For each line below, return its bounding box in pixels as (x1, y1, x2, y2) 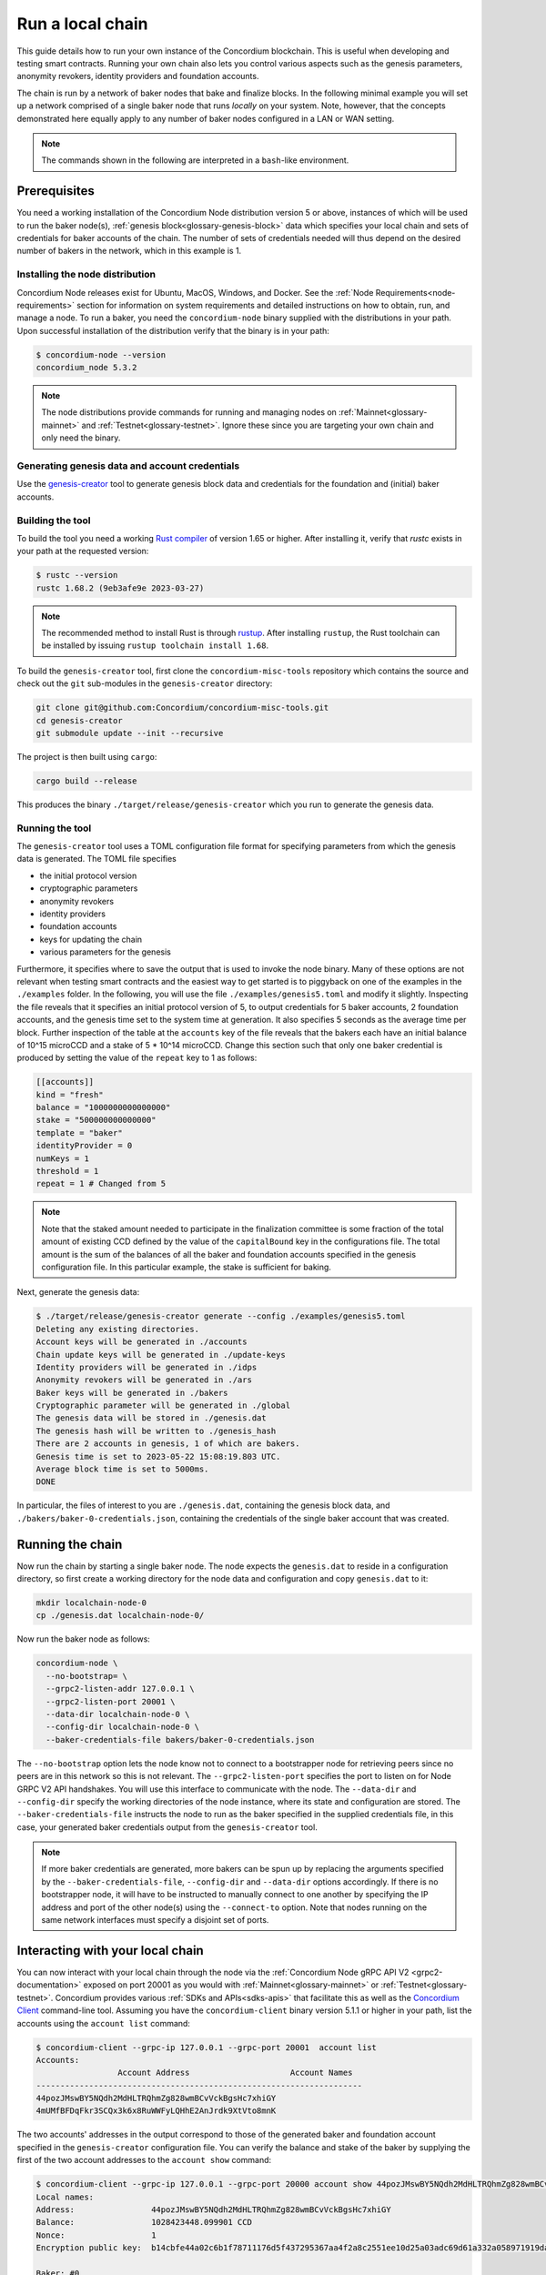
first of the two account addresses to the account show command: (16, 2155, 272, 2166)
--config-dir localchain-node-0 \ (45, 1722, 200, 1733)
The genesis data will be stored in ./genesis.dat (35, 1413, 268, 1423)
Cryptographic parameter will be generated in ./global (35, 1400, 291, 1410)
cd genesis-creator (35, 715, 123, 725)
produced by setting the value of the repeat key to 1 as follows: (16, 1052, 258, 1064)
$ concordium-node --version (35, 349, 167, 359)
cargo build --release (35, 775, 137, 786)
